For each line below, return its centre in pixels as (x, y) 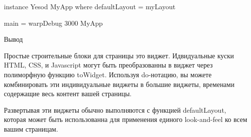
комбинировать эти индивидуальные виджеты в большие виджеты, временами (119, 84)
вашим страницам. (31, 128)
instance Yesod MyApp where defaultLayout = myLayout (90, 6)
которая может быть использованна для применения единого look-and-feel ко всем (126, 119)
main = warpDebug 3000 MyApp (53, 23)
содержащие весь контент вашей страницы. (68, 94)
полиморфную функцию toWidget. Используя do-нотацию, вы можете (108, 74)
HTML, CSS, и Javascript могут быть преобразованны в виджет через (108, 65)
